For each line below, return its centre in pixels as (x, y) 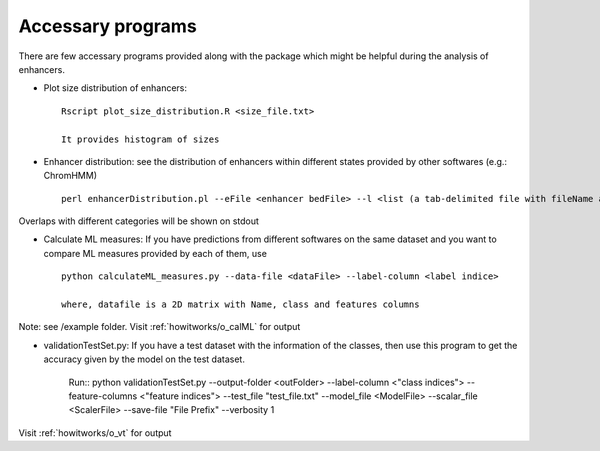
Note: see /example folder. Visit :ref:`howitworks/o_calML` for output (159, 327)
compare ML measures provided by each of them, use (155, 253)
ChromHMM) (70, 176)
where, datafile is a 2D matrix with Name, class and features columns (240, 304)
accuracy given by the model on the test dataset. (144, 359)
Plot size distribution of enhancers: (115, 88)
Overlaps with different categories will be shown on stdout (139, 221)
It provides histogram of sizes (140, 139)
